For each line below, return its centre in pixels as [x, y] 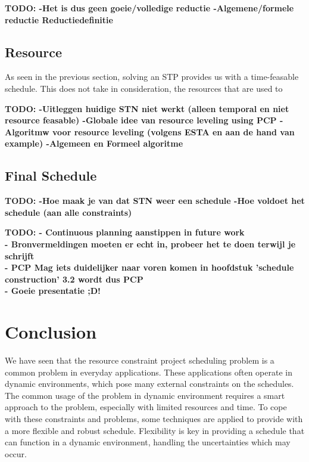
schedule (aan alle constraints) [68, 212]
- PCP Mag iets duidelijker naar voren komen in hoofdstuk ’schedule [149, 267]
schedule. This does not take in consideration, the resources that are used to [144, 88]
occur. [16, 453]
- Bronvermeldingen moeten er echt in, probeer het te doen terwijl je [150, 244]
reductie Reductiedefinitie [59, 19]
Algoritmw [27, 131]
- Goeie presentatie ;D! [53, 291]
